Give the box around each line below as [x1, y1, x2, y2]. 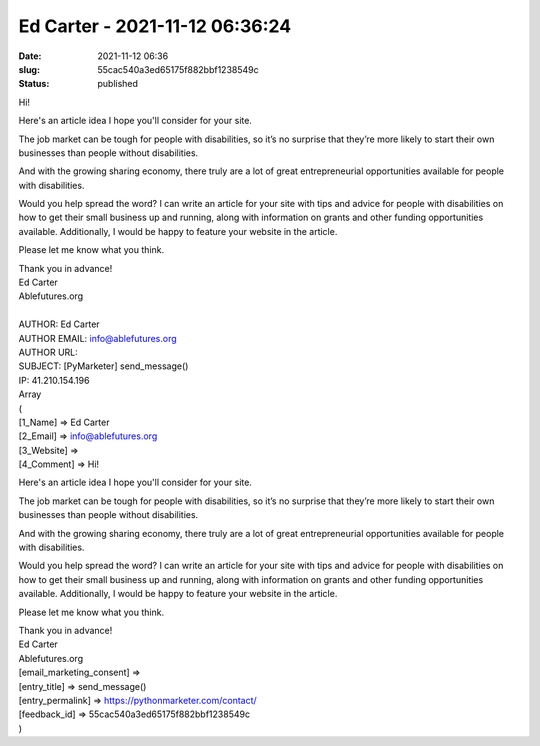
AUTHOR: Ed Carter [18, 318, 100, 330]
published [97, 78, 139, 90]
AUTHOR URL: [18, 346, 79, 358]
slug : [18, 63, 40, 75]
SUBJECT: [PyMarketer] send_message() [18, 360, 189, 372]
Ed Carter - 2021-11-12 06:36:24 [18, 15, 292, 37]
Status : [18, 78, 50, 90]
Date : [18, 50, 42, 62]
